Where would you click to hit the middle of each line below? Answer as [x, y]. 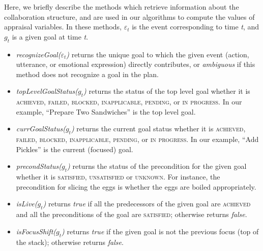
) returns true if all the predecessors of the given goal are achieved [147, 204]
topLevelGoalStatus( [47, 91]
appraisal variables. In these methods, [63, 27]
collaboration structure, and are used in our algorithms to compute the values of [129, 16]
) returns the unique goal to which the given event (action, [158, 54]
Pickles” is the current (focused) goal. [75, 149]
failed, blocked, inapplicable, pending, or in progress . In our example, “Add [137, 139]
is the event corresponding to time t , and [196, 27]
